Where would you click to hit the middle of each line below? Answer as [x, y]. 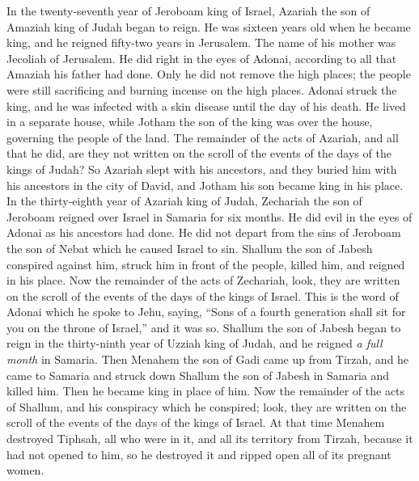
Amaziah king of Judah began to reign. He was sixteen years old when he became [209, 26]
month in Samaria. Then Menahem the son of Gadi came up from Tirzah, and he [208, 359]
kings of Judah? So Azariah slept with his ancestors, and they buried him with [202, 169]
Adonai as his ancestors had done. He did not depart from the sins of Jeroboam [204, 232]
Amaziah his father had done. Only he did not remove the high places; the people [209, 74]
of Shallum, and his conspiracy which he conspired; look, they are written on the [207, 406]
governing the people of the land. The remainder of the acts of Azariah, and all [203, 137]
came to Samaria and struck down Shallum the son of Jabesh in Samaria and [198, 375]
